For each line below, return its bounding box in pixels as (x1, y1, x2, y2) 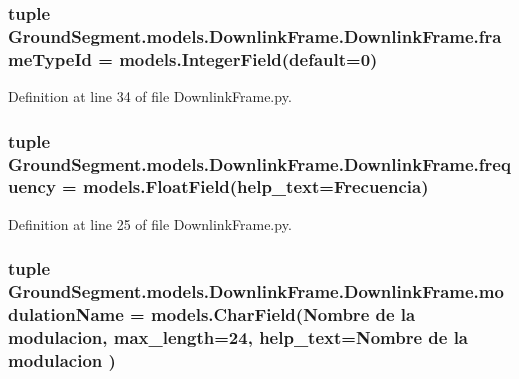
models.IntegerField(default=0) (119, 46, 378, 71)
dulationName (8, 302, 124, 327)
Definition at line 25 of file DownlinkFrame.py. (8, 213, 292, 234)
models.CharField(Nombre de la (150, 302, 416, 327)
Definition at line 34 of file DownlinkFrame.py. (8, 86, 292, 107)
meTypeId (8, 46, 92, 71)
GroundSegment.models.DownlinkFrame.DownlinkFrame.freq (8, 151, 511, 176)
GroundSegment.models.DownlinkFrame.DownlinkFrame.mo (8, 279, 504, 304)
